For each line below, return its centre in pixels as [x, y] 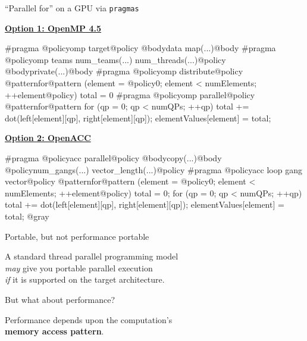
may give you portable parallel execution [79, 268]
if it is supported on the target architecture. [85, 279]
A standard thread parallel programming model [92, 256]
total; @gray [27, 216]
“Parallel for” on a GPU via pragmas [72, 8]
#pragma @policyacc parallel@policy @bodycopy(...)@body [113, 158]
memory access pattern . [54, 331]
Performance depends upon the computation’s [89, 319]
